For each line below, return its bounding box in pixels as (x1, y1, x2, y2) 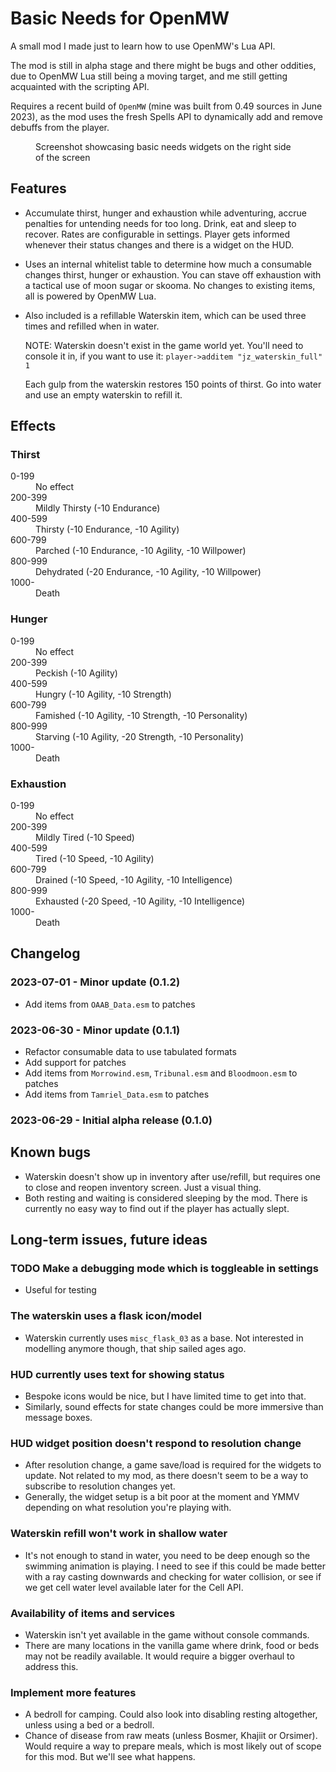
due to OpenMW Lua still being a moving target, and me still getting (10, 70, 288, 82)
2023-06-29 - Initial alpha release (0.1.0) (10, 1113, 213, 1127)
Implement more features (10, 1685, 137, 1699)
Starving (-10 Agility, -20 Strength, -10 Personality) (35, 730, 244, 742)
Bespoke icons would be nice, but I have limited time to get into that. (24, 1390, 307, 1402)
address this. (24, 1660, 79, 1672)
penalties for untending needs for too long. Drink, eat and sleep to (24, 217, 297, 229)
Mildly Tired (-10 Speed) (35, 832, 135, 844)
